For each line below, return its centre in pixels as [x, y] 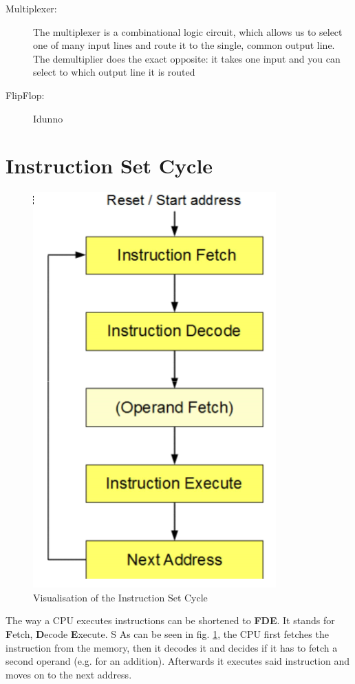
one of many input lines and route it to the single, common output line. [184, 45]
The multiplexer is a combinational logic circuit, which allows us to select [188, 31]
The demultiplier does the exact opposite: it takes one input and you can [187, 58]
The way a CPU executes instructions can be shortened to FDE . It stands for [170, 620]
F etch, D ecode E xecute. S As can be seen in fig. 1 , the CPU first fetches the [167, 634]
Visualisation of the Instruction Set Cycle [120, 597]
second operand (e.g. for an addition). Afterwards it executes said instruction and [177, 661]
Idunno [48, 118]
